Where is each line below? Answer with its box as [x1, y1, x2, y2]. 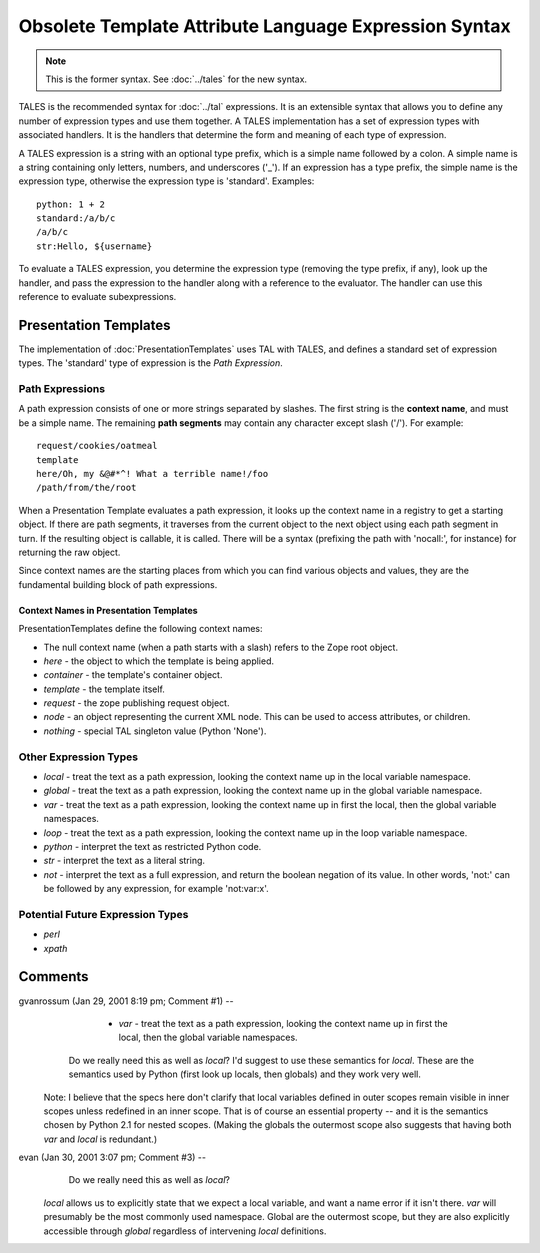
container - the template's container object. [43, 669, 223, 681]
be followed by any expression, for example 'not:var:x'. [43, 883, 269, 895]
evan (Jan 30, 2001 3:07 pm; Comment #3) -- [18, 1151, 207, 1164]
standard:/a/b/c [36, 213, 116, 224]
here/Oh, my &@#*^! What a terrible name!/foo [36, 468, 269, 480]
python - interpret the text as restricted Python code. [43, 840, 262, 852]
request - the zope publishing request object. [43, 697, 230, 709]
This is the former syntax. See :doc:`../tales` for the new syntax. [45, 73, 308, 85]
